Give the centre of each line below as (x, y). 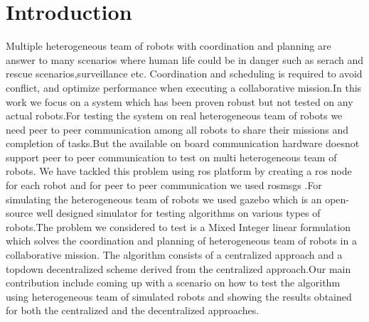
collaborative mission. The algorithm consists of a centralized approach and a (174, 255)
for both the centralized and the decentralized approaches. (133, 310)
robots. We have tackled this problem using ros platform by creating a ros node (179, 171)
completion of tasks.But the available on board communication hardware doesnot (183, 143)
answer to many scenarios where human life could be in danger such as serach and (185, 59)
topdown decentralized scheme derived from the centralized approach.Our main (178, 268)
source (20, 213)
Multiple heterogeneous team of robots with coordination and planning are (169, 46)
